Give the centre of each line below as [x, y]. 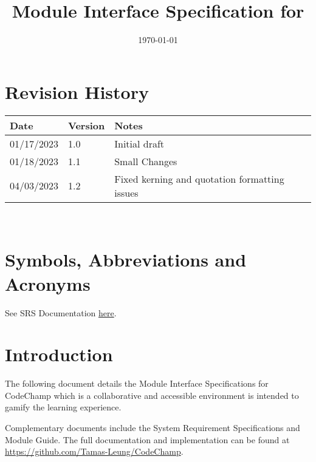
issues [126, 192]
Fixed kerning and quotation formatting [199, 178]
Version [87, 125]
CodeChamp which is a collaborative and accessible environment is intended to [152, 395]
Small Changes [146, 161]
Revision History [77, 91]
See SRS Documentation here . [61, 312]
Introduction [59, 354]
